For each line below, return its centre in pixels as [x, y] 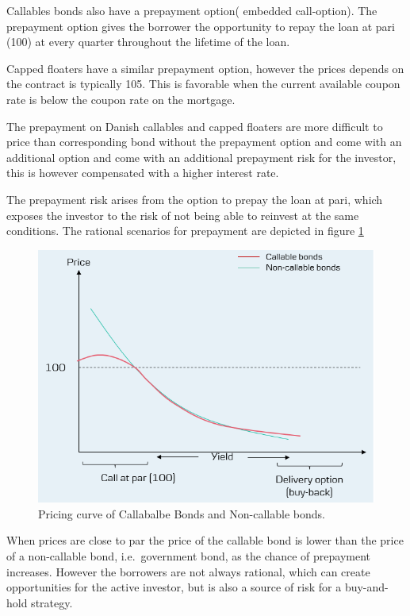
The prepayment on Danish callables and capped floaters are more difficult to [195, 126]
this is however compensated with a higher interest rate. [143, 173]
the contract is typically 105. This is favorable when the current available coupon [203, 84]
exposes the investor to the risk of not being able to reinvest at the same [183, 215]
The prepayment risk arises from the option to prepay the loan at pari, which [195, 199]
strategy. [52, 602]
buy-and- [366, 587]
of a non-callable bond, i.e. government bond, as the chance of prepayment [189, 556]
